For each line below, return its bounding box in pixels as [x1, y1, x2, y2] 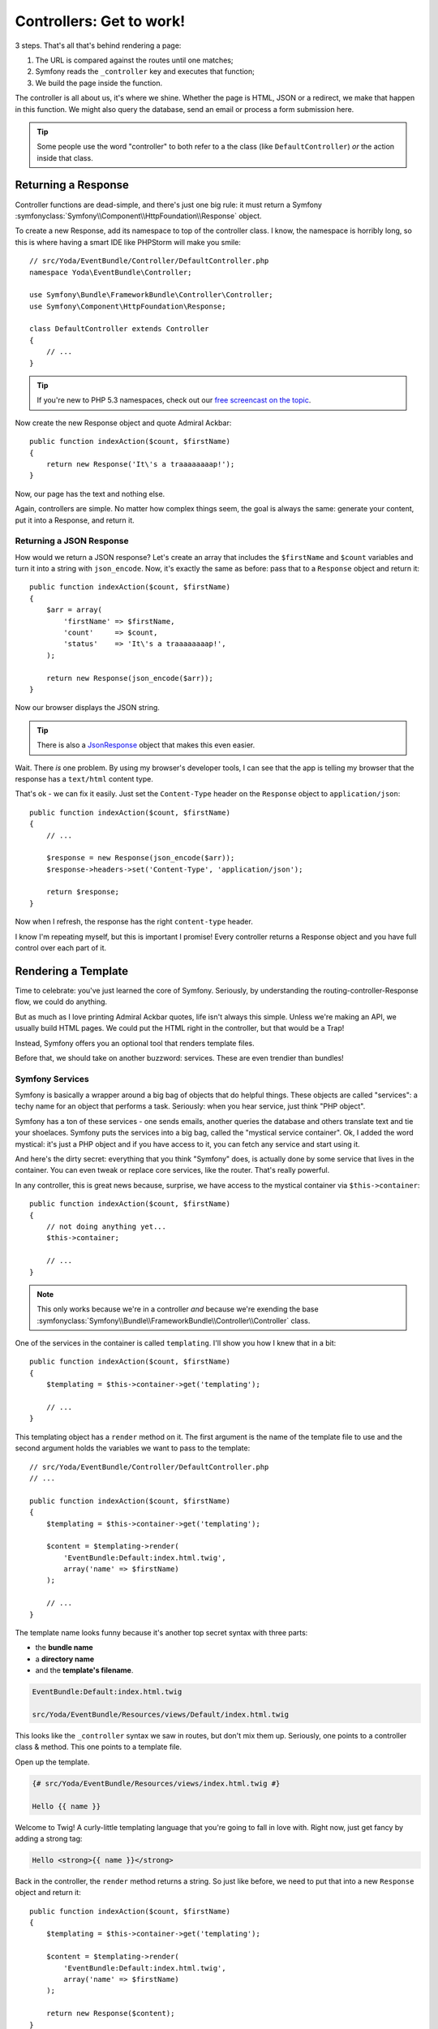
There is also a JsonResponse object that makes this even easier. [36, 740, 255, 750]
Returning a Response [15, 179, 130, 192]
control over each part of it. [15, 943, 107, 953]
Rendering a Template [15, 964, 129, 978]
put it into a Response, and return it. [15, 515, 135, 525]
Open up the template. [15, 1757, 90, 1767]
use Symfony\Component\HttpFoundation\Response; [29, 301, 226, 311]
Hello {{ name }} [32, 1802, 101, 1811]
